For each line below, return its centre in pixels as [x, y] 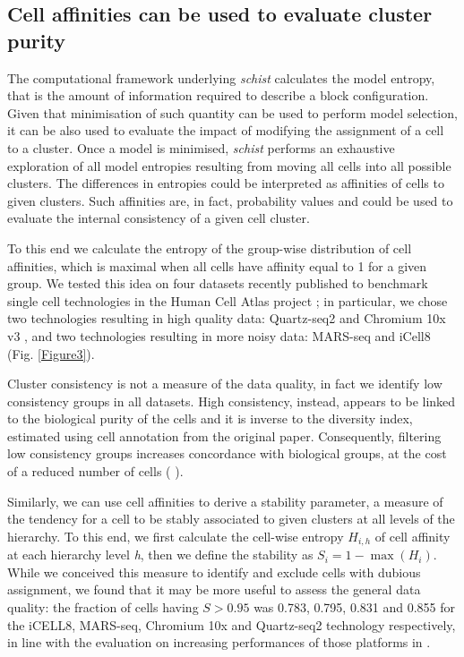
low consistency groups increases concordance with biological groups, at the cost [227, 453]
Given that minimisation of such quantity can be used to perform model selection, [232, 112]
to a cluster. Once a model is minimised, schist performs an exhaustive [201, 147]
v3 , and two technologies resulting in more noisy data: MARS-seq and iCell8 [219, 335]
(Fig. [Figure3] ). [51, 353]
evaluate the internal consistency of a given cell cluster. [159, 218]
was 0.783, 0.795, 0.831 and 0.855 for [355, 607]
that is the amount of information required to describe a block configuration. [218, 95]
